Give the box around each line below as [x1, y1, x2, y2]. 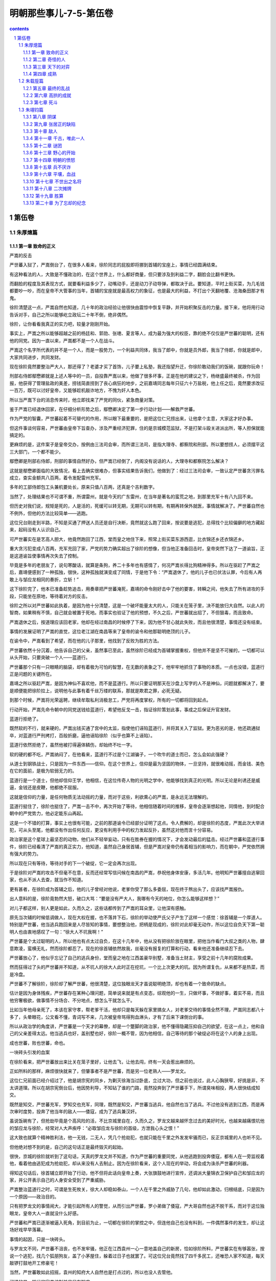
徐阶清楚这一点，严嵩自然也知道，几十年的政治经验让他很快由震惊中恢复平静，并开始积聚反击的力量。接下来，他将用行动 [9, 304, 265, 311]
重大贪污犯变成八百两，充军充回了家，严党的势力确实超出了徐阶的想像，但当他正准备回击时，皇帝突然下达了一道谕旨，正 [9, 546, 265, 552]
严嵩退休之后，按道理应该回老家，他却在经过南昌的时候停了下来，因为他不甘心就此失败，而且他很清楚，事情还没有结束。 [9, 619, 265, 625]
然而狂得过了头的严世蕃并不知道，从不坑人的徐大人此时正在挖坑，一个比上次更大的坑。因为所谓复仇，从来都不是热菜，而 [9, 964, 265, 970]
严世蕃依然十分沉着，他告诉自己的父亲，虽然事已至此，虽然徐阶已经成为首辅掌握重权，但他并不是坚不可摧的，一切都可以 [9, 647, 265, 653]
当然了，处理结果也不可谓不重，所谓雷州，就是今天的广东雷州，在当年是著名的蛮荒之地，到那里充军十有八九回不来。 [9, 493, 256, 500]
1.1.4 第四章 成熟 [23, 71, 57, 77]
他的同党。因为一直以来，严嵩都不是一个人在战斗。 [9, 337, 117, 343]
